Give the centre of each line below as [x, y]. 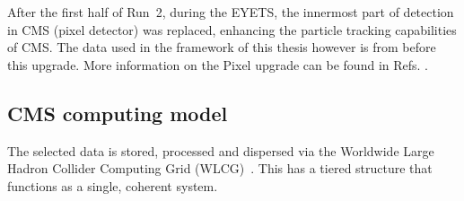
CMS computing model [118, 113]
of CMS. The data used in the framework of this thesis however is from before [222, 47]
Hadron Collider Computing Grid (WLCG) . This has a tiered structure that [220, 168]
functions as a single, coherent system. [113, 185]
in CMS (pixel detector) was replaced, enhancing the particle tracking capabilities [232, 29]
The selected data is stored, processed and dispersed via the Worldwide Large [221, 150]
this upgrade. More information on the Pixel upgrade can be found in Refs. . [218, 64]
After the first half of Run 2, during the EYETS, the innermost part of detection [231, 12]
